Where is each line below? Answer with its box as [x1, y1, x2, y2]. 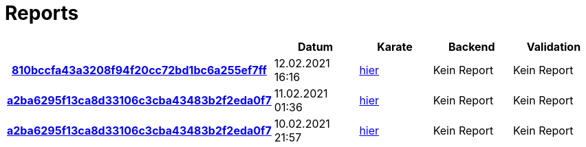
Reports [5, 1, 79, 25]
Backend [448, 39, 495, 54]
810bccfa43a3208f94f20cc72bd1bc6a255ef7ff [11, 63, 267, 77]
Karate [377, 39, 413, 54]
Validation [526, 39, 581, 54]
